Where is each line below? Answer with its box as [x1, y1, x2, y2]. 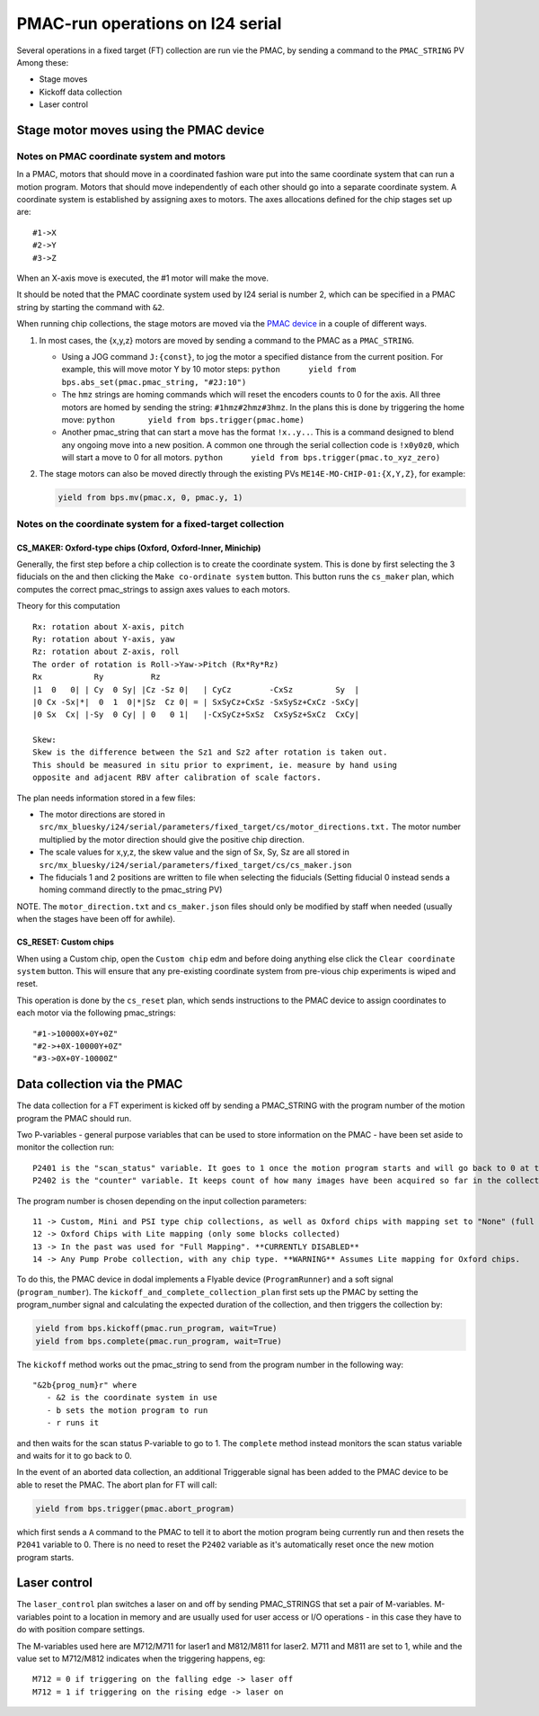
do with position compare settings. [16, 1624, 146, 1635]
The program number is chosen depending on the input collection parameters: [16, 1195, 307, 1206]
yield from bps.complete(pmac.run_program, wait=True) [35, 1336, 282, 1346]
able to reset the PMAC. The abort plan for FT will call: [16, 1479, 217, 1490]
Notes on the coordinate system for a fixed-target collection [16, 517, 285, 530]
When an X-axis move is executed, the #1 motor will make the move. [16, 273, 269, 283]
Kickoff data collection [39, 86, 123, 97]
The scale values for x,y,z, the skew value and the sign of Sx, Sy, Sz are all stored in [39, 846, 349, 858]
